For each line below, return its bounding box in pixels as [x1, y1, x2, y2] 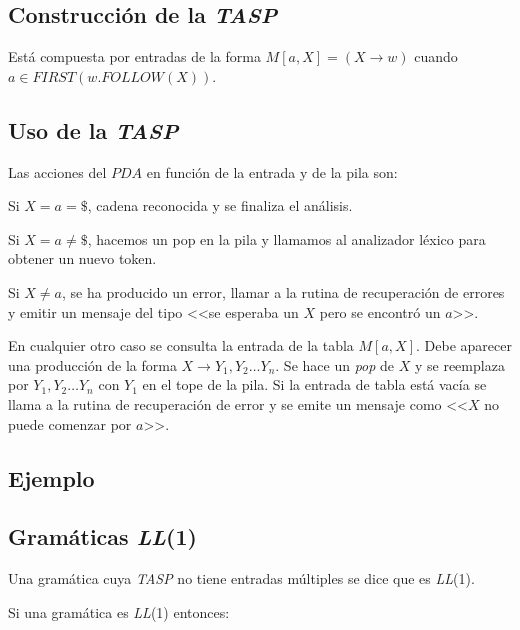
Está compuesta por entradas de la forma [8, 46, 261, 67]
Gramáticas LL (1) [8, 521, 197, 552]
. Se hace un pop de [275, 354, 395, 375]
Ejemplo [8, 462, 95, 493]
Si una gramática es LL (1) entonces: [8, 601, 230, 622]
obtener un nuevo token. [8, 248, 157, 269]
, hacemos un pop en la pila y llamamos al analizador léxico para [87, 228, 486, 249]
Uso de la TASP [8, 114, 179, 145]
